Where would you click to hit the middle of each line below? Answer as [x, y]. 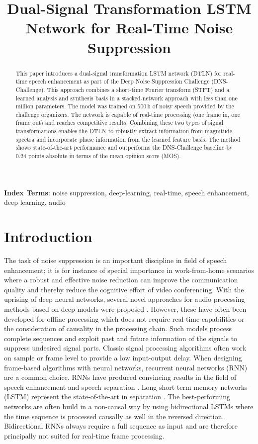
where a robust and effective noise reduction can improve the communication [121, 280]
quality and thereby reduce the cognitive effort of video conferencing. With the [124, 289]
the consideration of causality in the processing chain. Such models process [118, 328]
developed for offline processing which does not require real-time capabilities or [124, 318]
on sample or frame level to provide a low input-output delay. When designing [123, 358]
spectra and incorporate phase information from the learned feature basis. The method [128, 139]
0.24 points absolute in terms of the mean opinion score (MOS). [98, 156]
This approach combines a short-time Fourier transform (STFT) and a [138, 89]
